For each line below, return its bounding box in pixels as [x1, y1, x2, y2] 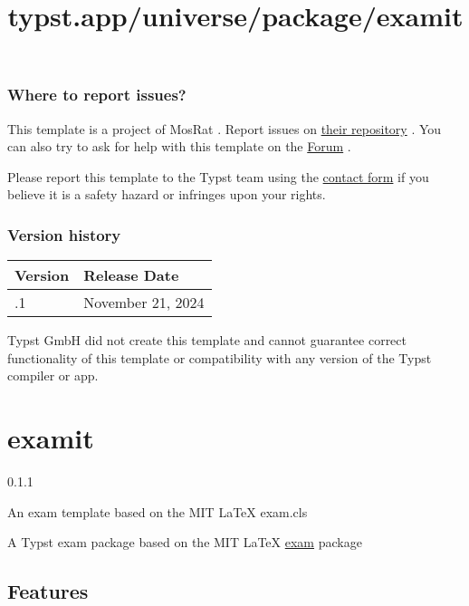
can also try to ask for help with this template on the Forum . [7, 137, 351, 156]
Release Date [83, 265, 179, 286]
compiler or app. [7, 366, 99, 385]
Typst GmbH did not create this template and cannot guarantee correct [7, 331, 407, 350]
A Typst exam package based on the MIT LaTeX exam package [7, 533, 362, 552]
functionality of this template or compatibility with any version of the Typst [7, 348, 432, 367]
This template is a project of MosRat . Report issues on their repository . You [7, 119, 442, 138]
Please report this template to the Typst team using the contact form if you [7, 167, 429, 186]
